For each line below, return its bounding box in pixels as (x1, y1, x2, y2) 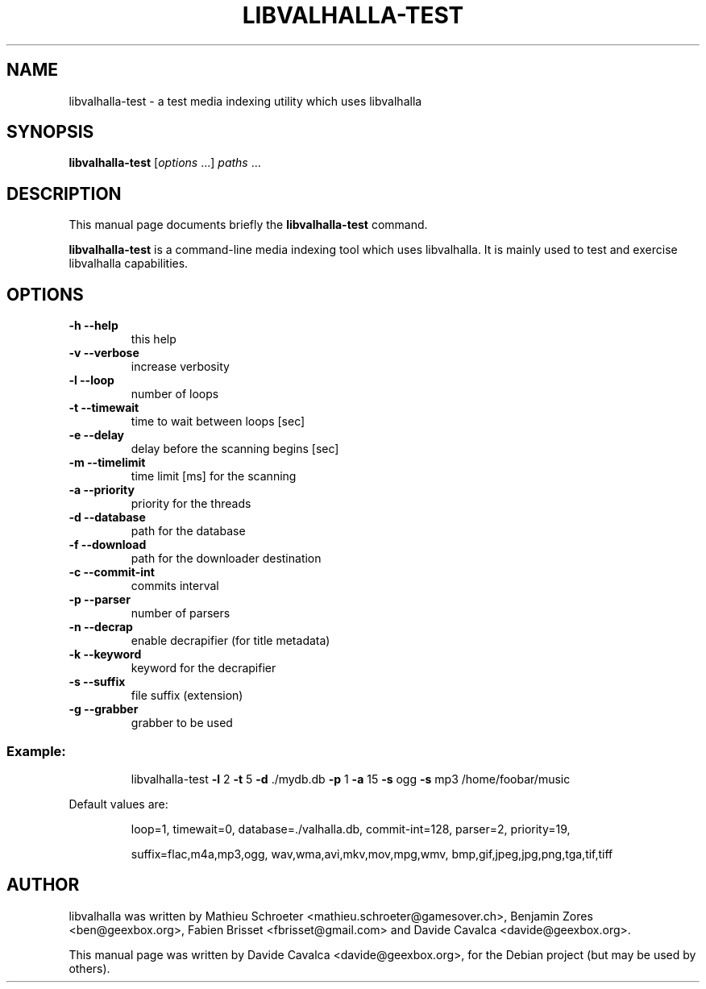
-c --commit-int (69, 565, 155, 580)
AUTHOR (6, 875, 80, 896)
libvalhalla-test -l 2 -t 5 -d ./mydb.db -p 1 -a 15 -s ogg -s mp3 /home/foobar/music (131, 771, 571, 786)
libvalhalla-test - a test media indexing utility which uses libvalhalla (69, 93, 422, 108)
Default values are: (69, 796, 168, 811)
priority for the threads (131, 497, 251, 511)
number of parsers (131, 606, 230, 621)
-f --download (69, 538, 147, 552)
